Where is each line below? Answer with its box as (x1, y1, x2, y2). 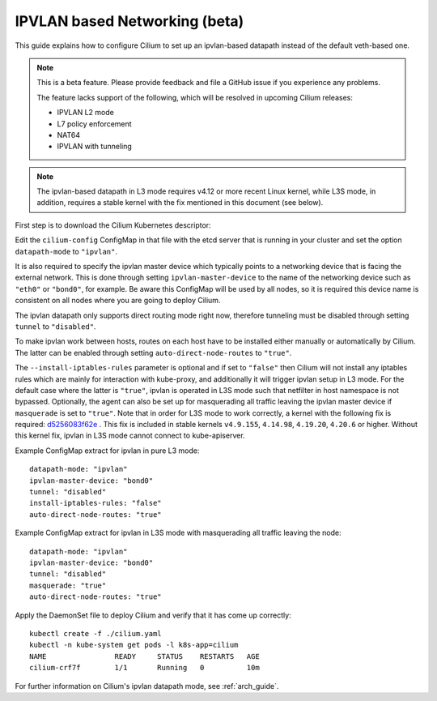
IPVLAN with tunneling (57, 142, 133, 152)
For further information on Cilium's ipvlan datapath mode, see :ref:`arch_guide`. (15, 681, 279, 690)
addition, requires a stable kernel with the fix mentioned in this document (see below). (36, 198, 324, 207)
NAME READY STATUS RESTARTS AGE (29, 652, 261, 660)
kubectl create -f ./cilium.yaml (29, 629, 162, 638)
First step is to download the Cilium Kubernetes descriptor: (15, 220, 211, 230)
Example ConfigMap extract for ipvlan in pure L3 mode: (15, 446, 200, 455)
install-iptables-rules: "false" (29, 498, 162, 508)
